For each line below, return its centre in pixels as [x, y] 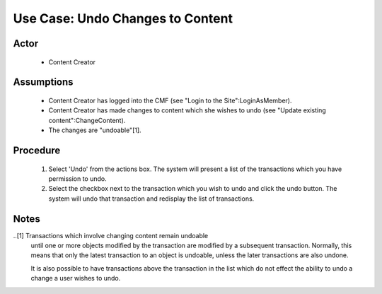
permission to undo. [77, 178]
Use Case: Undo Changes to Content [123, 18]
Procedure [37, 150]
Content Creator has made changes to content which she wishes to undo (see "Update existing [187, 110]
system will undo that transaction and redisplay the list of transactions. [151, 199]
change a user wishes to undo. [76, 278]
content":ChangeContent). [87, 120]
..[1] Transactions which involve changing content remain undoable [111, 235]
